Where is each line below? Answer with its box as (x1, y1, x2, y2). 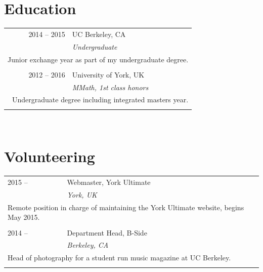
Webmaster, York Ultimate (67, 177, 151, 187)
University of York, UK (72, 69, 145, 80)
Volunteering (4, 146, 95, 167)
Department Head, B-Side (67, 227, 147, 238)
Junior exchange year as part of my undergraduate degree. (8, 54, 189, 64)
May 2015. (8, 212, 40, 222)
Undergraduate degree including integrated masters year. (12, 94, 189, 105)
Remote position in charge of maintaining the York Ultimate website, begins (8, 202, 244, 212)
